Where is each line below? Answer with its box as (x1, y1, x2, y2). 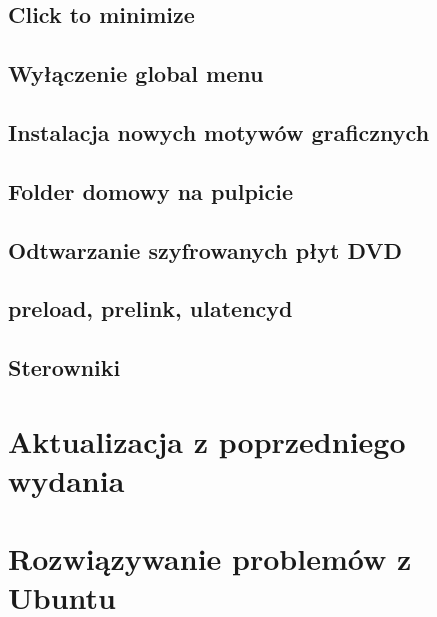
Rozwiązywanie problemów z (8, 538, 412, 579)
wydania (8, 459, 125, 500)
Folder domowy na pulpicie (8, 175, 294, 206)
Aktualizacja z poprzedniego (8, 420, 406, 461)
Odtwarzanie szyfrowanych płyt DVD (8, 234, 403, 265)
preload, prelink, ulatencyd (8, 293, 293, 324)
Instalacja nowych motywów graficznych (8, 116, 430, 147)
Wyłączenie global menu (8, 58, 264, 89)
